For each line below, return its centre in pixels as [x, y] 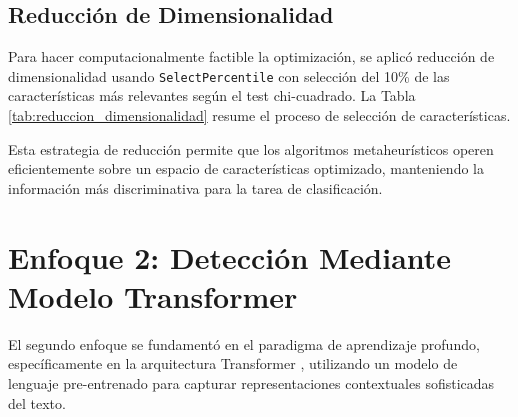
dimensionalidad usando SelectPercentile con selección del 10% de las [229, 75]
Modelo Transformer [153, 295]
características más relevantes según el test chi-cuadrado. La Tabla [212, 95]
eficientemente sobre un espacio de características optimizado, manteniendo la [246, 168]
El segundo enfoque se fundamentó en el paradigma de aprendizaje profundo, [244, 343]
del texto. [37, 402]
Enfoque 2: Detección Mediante [230, 256]
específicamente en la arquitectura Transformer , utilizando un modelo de [233, 363]
